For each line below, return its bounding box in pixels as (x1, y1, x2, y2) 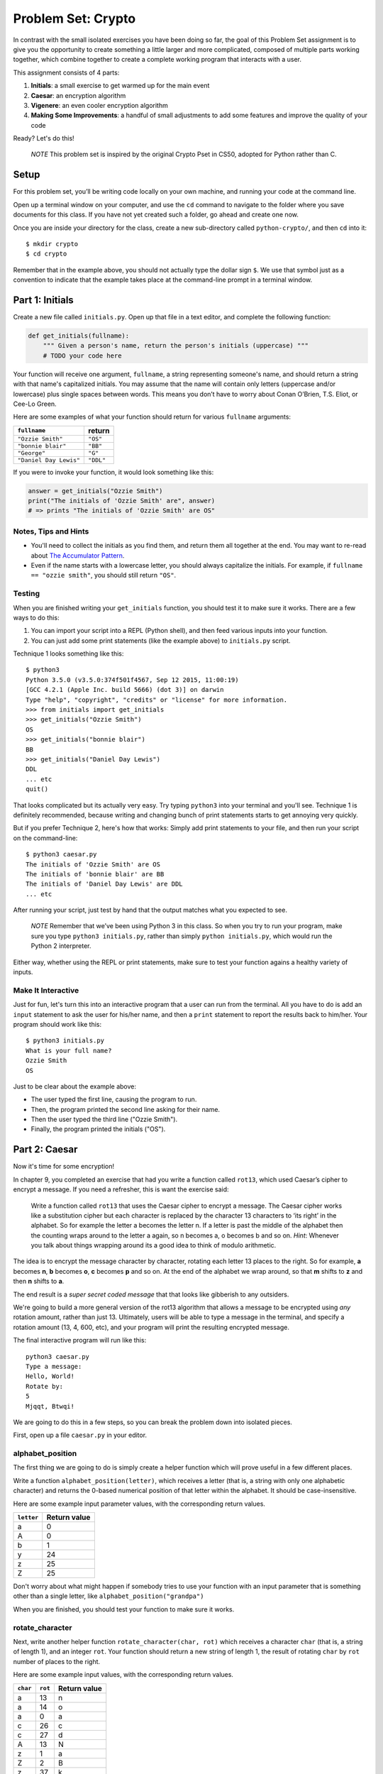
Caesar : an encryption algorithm (30, 91, 126, 99)
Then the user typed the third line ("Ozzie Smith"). (30, 1115, 177, 1124)
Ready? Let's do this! (13, 134, 74, 143)
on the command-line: (13, 834, 78, 842)
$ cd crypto (26, 250, 67, 258)
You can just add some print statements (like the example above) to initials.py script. (30, 636, 291, 645)
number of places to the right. (13, 1657, 101, 1665)
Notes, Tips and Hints (13, 526, 89, 536)
